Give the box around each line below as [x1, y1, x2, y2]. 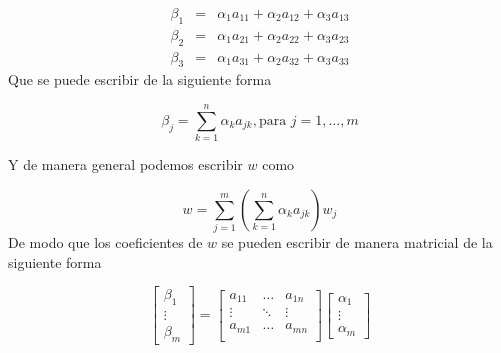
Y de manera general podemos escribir [8, 154, 243, 175]
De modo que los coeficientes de [8, 232, 203, 253]
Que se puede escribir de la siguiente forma [8, 69, 272, 90]
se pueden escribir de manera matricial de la [221, 232, 493, 253]
